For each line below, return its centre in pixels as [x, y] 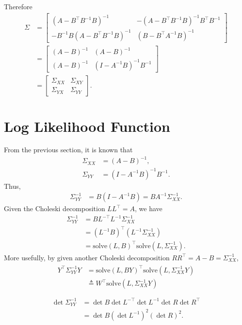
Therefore [18, 6]
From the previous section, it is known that [68, 149]
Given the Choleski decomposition [55, 208]
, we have [149, 208]
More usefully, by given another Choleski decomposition [87, 257]
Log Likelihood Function [87, 126]
